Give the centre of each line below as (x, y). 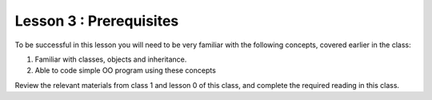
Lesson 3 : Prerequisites (97, 21)
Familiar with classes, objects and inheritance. (111, 59)
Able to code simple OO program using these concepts (125, 70)
